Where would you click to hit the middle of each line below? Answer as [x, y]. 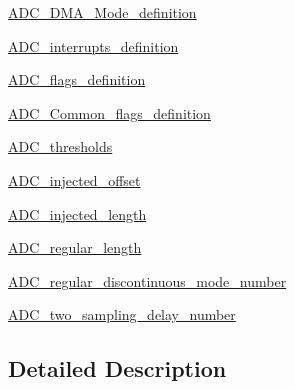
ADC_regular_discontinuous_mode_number [147, 280]
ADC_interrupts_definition [93, 45]
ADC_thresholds [60, 146]
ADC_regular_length [75, 247]
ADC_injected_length [77, 213]
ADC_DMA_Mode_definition [102, 12]
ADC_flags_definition [77, 79]
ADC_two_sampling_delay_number [122, 314]
